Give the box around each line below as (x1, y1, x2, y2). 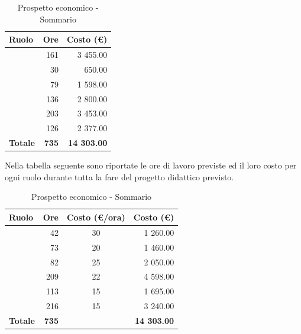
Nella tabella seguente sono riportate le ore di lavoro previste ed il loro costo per (5, 159, 297, 171)
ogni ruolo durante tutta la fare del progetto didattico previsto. (5, 170, 234, 183)
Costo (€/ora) (66, 210, 125, 223)
